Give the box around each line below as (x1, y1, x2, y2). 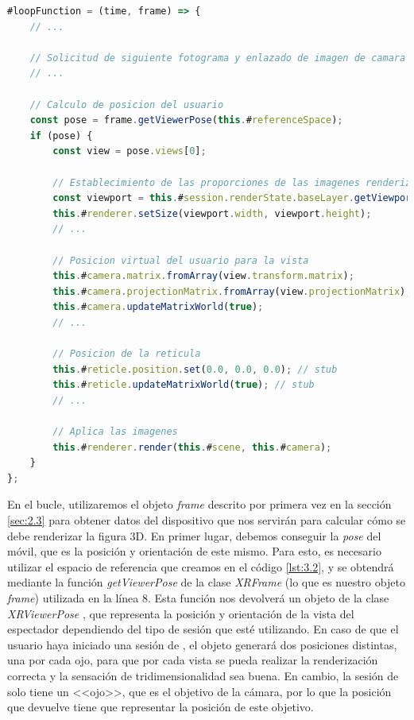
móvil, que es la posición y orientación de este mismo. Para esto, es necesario (7, 543, 381, 559)
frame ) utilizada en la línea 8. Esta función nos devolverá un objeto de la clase (7, 589, 389, 606)
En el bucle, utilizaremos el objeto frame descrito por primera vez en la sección (7, 496, 392, 513)
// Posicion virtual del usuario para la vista (52, 254, 309, 266)
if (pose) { (29, 130, 93, 141)
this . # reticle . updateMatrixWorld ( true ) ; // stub (52, 379, 315, 391)
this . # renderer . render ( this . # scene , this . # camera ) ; (52, 441, 332, 453)
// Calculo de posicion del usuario (29, 99, 224, 110)
